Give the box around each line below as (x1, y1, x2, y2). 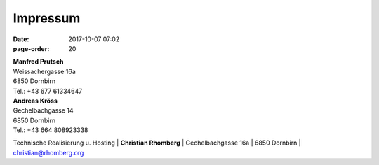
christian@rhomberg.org (13, 148, 84, 157)
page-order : (13, 44, 50, 52)
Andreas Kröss (13, 96, 58, 105)
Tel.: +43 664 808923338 (13, 126, 88, 134)
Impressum (13, 10, 81, 26)
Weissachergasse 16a (13, 67, 77, 76)
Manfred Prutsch (13, 57, 64, 66)
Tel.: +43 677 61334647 (13, 87, 83, 95)
